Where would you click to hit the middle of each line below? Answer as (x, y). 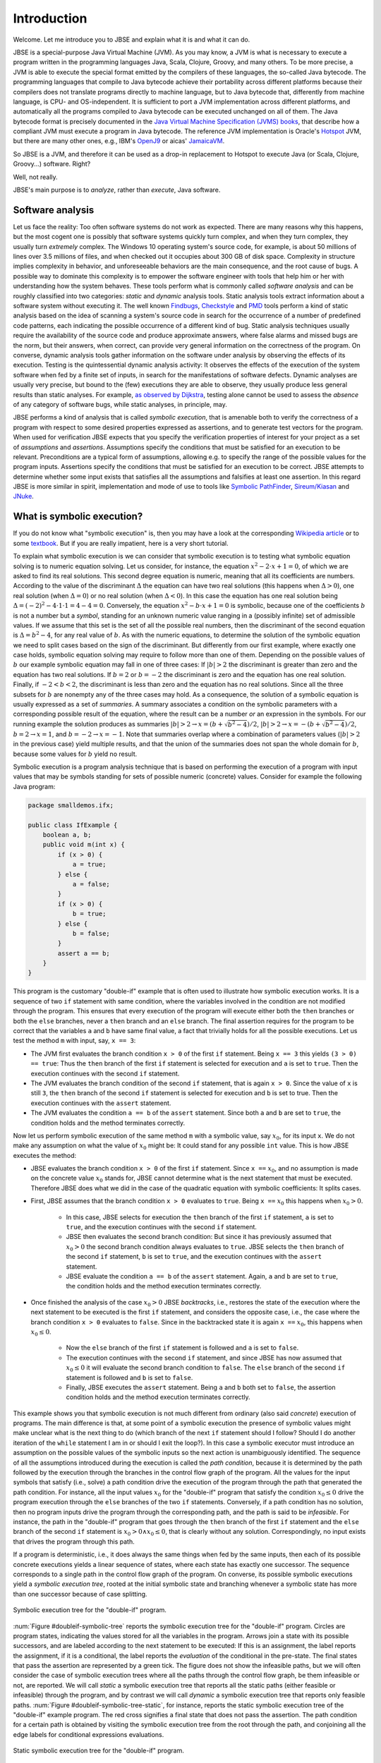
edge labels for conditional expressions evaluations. (89, 1734)
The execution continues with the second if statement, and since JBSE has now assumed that (204, 1358)
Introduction (50, 18)
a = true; (89, 865)
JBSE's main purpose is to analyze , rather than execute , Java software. (117, 190)
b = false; (91, 933)
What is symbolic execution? (78, 517)
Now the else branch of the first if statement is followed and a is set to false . (182, 1348)
